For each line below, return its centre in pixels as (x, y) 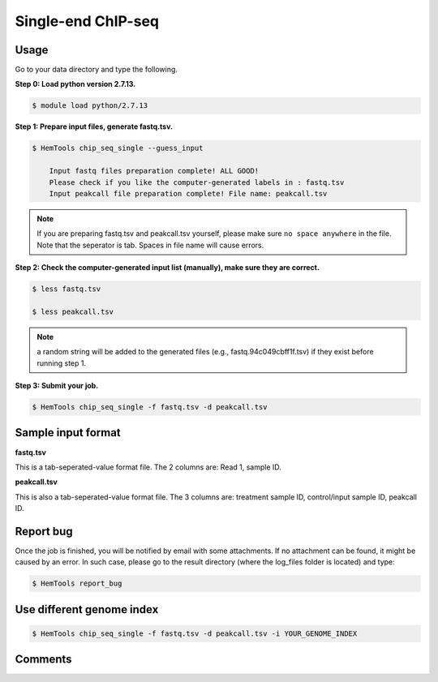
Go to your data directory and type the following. (97, 70)
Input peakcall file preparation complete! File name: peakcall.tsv (188, 193)
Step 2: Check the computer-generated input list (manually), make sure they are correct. (167, 268)
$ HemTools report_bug (77, 583)
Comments (43, 660)
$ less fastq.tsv (67, 289)
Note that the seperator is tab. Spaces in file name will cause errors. (150, 245)
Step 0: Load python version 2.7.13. (75, 84)
